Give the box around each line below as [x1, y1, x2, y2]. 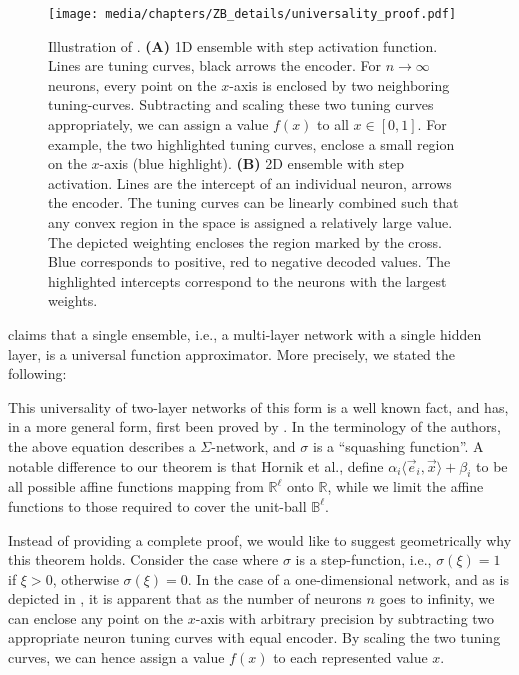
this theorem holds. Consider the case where [8, 549, 279, 570]
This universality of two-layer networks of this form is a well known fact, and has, [8, 396, 509, 417]
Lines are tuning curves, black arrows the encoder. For [48, 55, 381, 76]
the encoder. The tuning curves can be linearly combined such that [48, 192, 459, 213]
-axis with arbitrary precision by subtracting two [195, 607, 495, 628]
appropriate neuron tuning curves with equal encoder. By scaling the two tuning [8, 627, 501, 648]
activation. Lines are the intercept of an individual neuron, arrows [48, 172, 452, 193]
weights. [48, 290, 98, 311]
